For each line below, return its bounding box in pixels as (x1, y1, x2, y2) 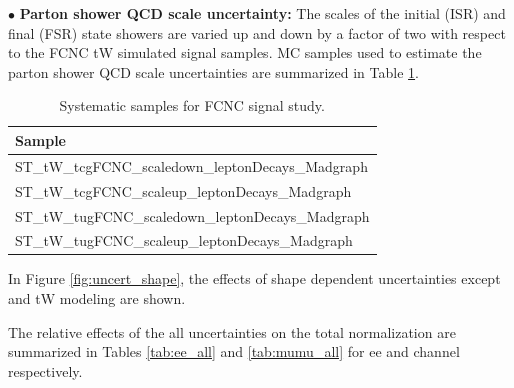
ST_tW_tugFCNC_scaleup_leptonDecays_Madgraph (15, 230, 353, 251)
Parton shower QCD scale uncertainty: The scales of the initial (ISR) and (19, 3, 506, 23)
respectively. (8, 360, 83, 381)
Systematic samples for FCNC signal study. (59, 95, 325, 116)
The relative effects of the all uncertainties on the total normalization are (8, 321, 456, 342)
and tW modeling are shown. (8, 288, 186, 309)
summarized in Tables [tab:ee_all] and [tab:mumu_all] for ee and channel (8, 341, 460, 362)
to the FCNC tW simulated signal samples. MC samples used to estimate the (8, 42, 482, 63)
